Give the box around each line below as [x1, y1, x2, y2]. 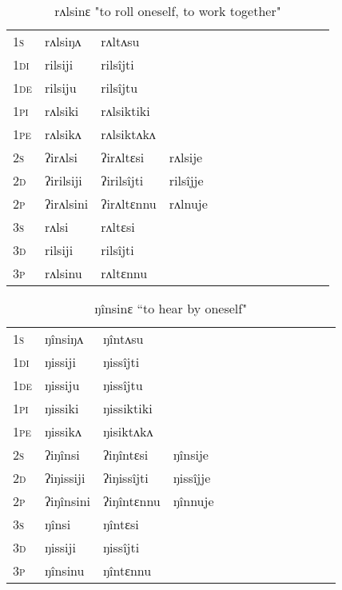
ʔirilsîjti [101, 171, 144, 189]
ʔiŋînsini [44, 492, 90, 510]
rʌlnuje [169, 194, 208, 213]
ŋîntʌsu [103, 329, 144, 348]
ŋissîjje [173, 468, 211, 487]
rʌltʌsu [101, 32, 140, 50]
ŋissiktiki [103, 399, 153, 417]
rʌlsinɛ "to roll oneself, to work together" [54, 2, 281, 20]
